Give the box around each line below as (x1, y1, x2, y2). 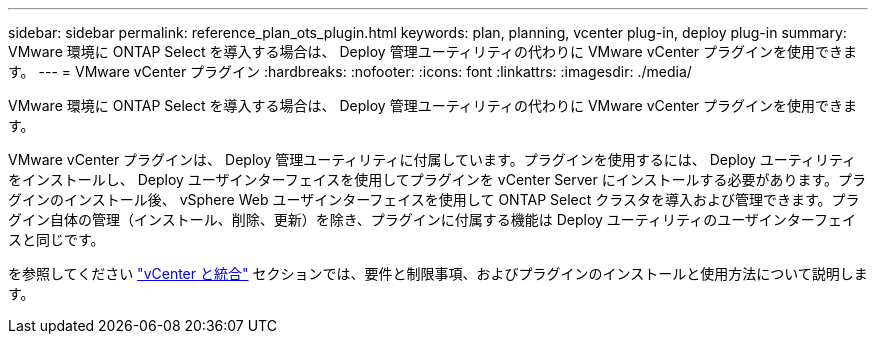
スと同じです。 (8, 231, 105, 248)
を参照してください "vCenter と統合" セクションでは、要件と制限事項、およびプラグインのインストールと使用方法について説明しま (8, 265, 868, 282)
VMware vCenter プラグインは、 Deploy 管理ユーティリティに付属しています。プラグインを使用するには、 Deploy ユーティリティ (8, 151, 857, 168)
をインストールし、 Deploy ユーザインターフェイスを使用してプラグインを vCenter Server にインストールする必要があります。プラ (8, 171, 867, 188)
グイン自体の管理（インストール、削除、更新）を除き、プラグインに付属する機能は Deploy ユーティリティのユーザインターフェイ (8, 211, 857, 228)
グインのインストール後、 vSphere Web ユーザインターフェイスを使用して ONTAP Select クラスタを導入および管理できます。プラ (8, 191, 860, 208)
